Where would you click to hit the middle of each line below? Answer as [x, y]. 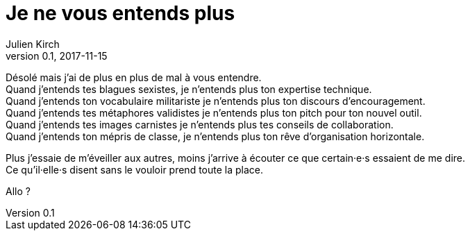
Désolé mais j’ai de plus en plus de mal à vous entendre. [134, 77]
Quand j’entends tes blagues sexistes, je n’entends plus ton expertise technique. [189, 89]
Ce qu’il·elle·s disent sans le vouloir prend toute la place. [135, 169]
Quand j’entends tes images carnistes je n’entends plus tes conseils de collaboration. [200, 124]
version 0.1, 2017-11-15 [57, 56]
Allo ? [18, 191]
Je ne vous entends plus [120, 13]
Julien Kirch [33, 44]
